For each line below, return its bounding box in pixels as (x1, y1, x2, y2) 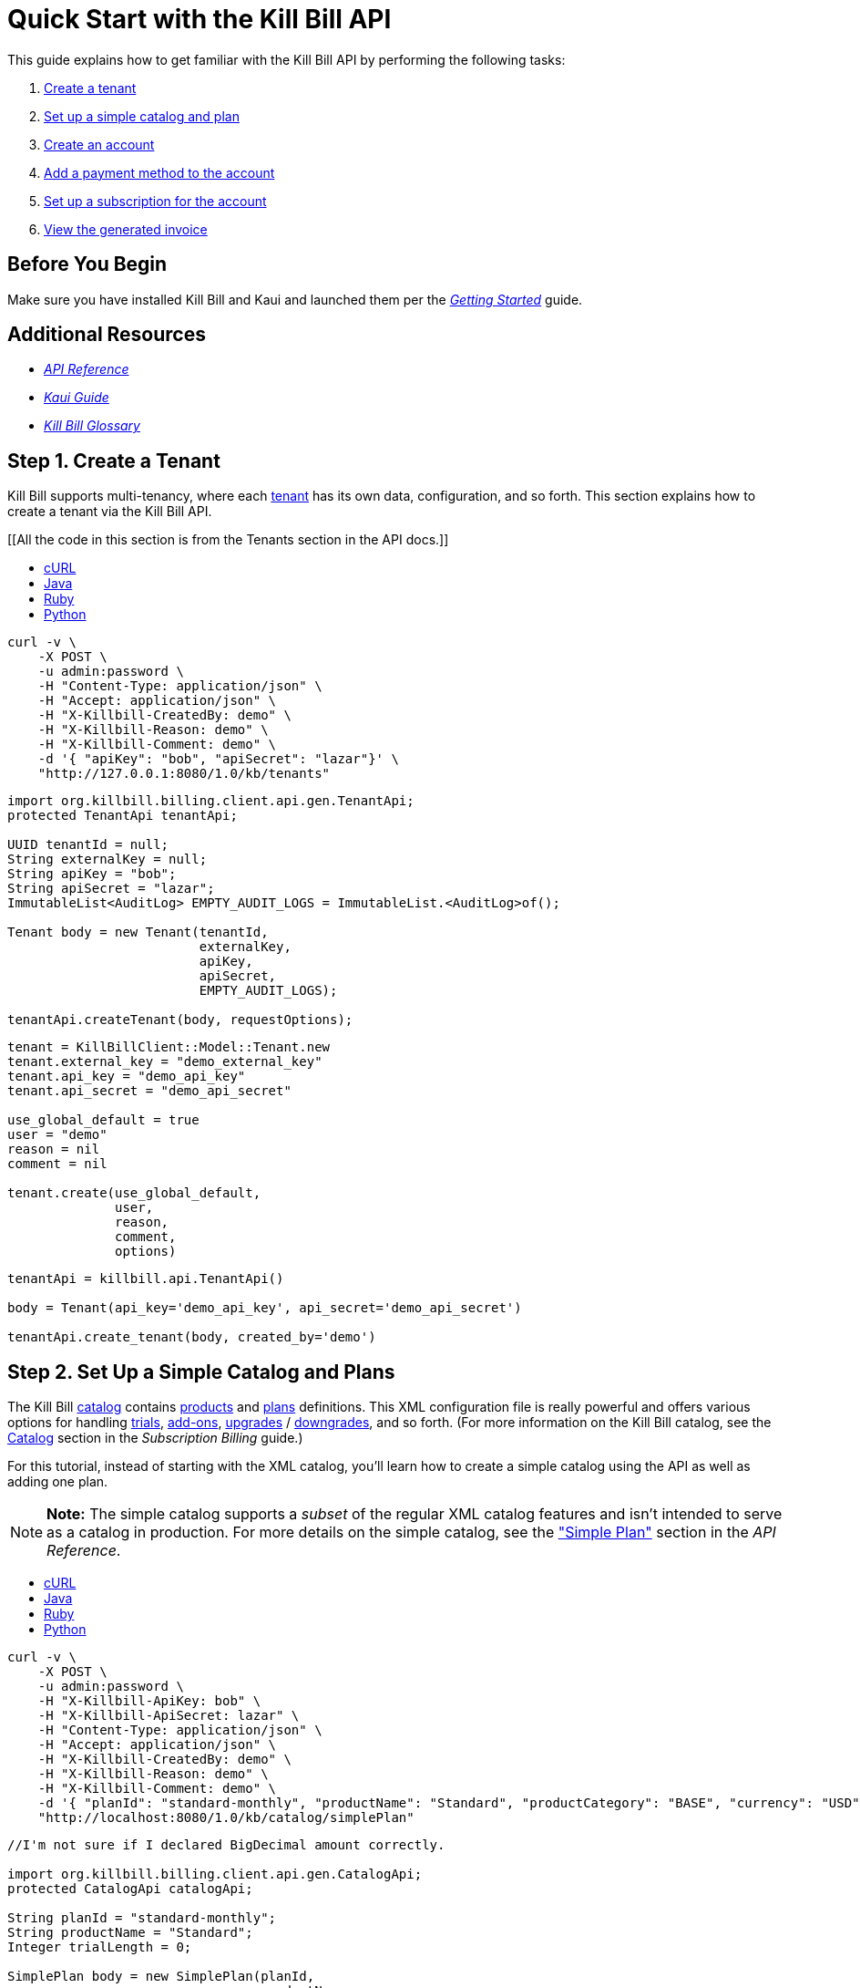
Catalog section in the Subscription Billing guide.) (7, 1430, 303, 1446)
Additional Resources (7, 323, 206, 347)
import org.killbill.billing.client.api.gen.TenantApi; (7, 793, 415, 809)
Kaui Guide (44, 389, 109, 406)
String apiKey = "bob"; (7, 866, 177, 882)
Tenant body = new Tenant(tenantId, (7, 925, 269, 940)
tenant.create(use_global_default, (7, 1186, 261, 1201)
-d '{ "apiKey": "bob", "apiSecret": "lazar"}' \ (37, 751, 399, 767)
